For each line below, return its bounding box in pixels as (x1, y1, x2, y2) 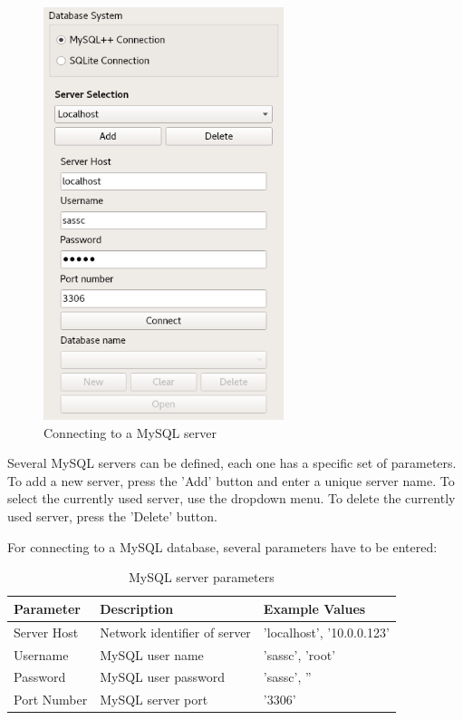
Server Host (14, 622, 79, 641)
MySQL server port (100, 690, 208, 709)
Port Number (14, 690, 88, 709)
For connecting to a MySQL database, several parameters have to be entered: (7, 537, 438, 556)
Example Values (263, 598, 366, 618)
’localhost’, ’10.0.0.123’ (263, 622, 390, 641)
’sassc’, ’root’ (263, 645, 336, 664)
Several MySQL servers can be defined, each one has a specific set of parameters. (7, 453, 457, 472)
